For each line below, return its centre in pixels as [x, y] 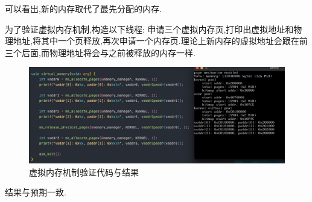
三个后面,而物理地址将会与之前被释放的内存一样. [100, 52]
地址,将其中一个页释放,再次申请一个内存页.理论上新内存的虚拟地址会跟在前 [160, 41]
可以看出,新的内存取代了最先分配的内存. [83, 8]
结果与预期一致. [36, 192]
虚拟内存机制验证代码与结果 [84, 172]
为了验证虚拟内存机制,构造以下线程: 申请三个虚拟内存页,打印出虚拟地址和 [149, 29]
